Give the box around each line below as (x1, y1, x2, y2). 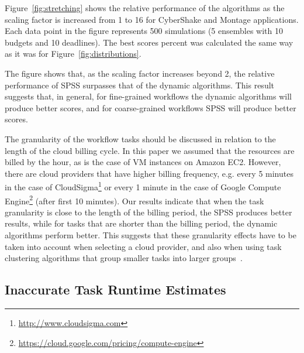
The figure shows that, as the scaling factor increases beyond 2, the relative (5, 67, 275, 79)
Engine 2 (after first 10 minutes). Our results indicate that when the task (5, 193, 264, 207)
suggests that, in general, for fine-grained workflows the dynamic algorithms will (5, 90, 292, 102)
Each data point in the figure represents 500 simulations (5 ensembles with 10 (5, 25, 283, 37)
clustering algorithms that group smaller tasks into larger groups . (5, 252, 243, 264)
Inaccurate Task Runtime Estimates (5, 280, 226, 299)
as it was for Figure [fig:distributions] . (5, 47, 141, 60)
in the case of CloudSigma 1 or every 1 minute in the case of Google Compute (5, 179, 281, 193)
